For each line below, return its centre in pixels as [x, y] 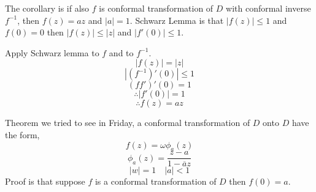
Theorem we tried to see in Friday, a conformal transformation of [128, 123]
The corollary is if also [47, 8]
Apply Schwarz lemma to [52, 52]
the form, [22, 134]
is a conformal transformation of [156, 181]
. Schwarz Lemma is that [177, 20]
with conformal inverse [268, 8]
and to [121, 52]
